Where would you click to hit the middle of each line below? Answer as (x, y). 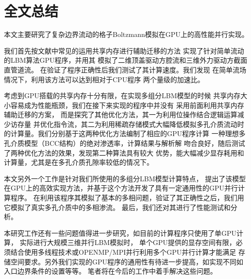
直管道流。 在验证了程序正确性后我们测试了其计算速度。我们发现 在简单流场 (125, 69)
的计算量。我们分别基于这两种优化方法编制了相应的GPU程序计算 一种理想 (121, 133)
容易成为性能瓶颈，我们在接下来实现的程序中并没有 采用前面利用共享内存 (127, 105)
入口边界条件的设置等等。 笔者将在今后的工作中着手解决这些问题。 (110, 271)
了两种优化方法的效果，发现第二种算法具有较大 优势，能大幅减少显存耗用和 (124, 152)
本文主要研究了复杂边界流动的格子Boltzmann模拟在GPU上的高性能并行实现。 (126, 34)
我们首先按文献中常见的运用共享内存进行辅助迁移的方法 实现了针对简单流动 (124, 50)
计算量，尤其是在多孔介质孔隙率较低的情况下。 (79, 162)
